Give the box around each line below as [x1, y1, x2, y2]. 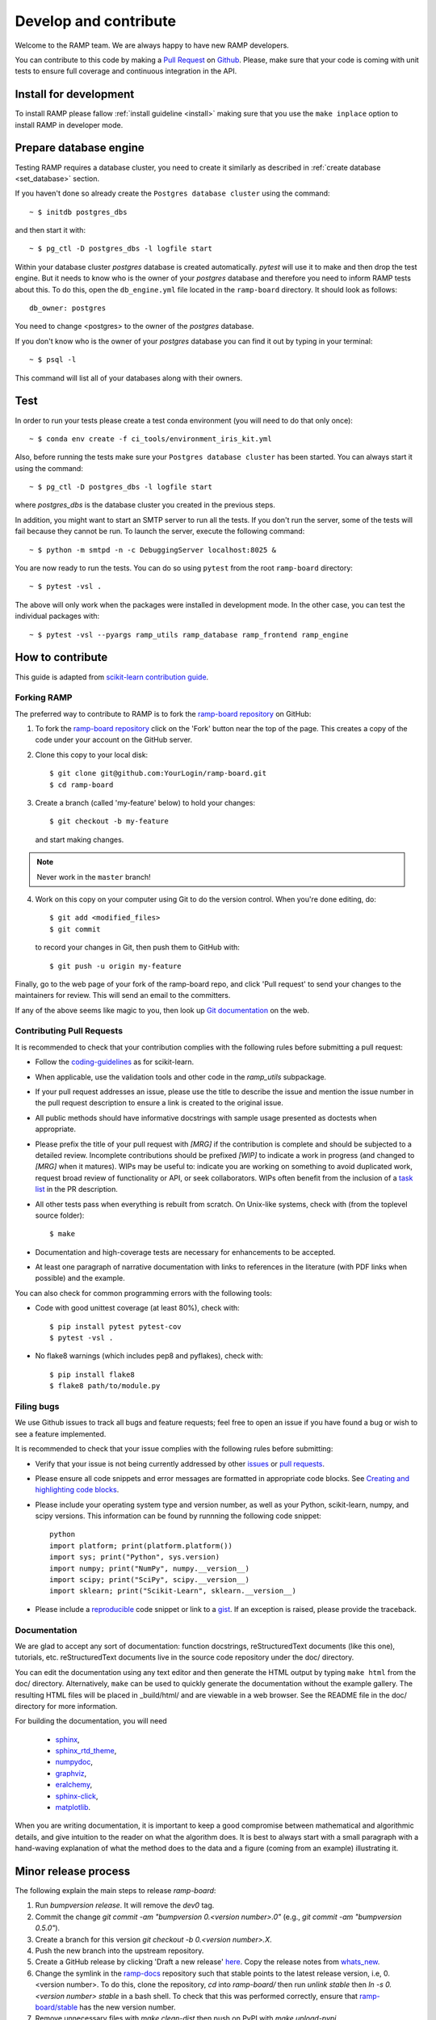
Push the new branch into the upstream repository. [35, 1946, 204, 1955]
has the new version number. [79, 2002, 176, 2012]
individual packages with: [15, 611, 100, 621]
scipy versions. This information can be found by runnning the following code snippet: [35, 1511, 322, 1521]
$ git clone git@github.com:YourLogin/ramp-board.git [49, 768, 266, 778]
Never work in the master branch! [36, 872, 151, 882]
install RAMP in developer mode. [15, 120, 124, 129]
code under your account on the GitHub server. [35, 735, 193, 745]
